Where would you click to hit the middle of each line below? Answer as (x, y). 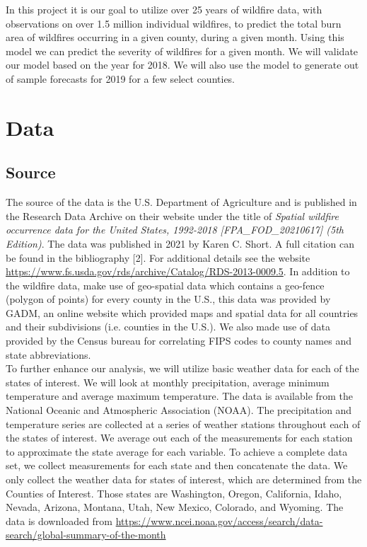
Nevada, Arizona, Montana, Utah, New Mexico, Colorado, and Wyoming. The (175, 507)
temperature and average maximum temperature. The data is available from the (180, 396)
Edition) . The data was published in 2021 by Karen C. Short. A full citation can (180, 243)
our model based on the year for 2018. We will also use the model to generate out (182, 65)
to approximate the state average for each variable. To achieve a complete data (177, 451)
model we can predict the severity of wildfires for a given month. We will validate (182, 51)
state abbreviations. (48, 354)
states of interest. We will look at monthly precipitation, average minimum (168, 382)
